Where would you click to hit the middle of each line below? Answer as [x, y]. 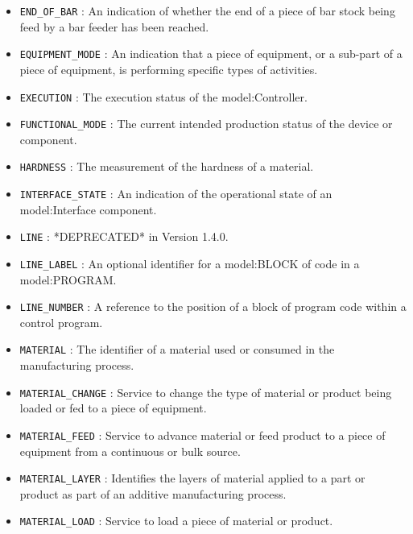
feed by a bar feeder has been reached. [114, 26]
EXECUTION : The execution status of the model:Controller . [163, 96]
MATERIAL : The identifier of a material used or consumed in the [177, 349]
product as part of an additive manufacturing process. [153, 493]
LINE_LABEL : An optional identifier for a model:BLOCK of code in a [190, 263]
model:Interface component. [88, 209]
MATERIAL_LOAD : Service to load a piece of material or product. [176, 521]
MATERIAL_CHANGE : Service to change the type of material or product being [206, 392]
